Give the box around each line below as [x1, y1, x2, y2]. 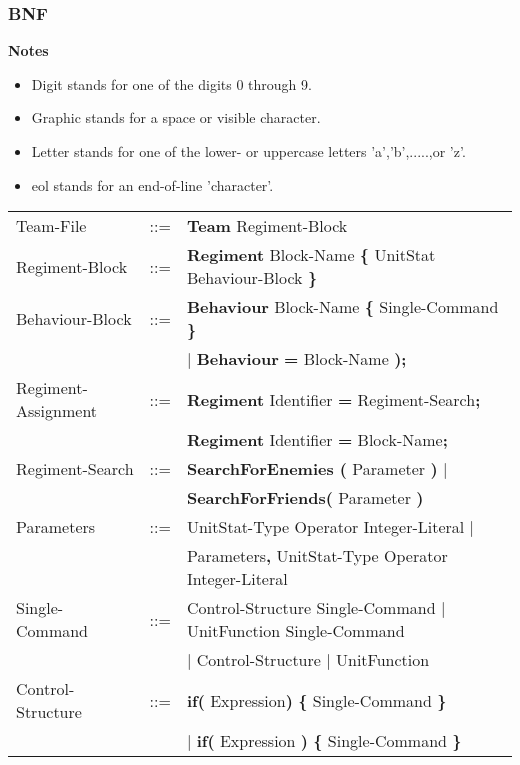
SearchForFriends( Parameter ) [186, 486, 424, 510]
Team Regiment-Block [186, 214, 348, 238]
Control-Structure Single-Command [186, 596, 436, 620]
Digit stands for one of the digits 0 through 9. [31, 73, 312, 94]
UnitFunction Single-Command [186, 619, 405, 643]
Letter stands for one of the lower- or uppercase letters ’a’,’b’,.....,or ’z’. [31, 141, 466, 161]
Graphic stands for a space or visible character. [31, 107, 321, 128]
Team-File [16, 214, 87, 238]
